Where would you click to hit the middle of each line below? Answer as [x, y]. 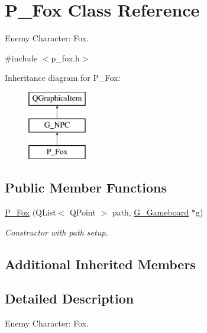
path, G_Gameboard [151, 212]
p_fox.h [65, 58]
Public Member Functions [86, 187]
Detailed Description [69, 298]
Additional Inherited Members [100, 264]
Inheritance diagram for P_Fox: [63, 78]
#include [21, 58]
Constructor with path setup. [56, 232]
